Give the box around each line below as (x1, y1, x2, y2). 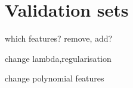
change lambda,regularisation (5, 52, 112, 64)
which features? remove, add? (5, 32, 113, 45)
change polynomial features (5, 72, 104, 84)
